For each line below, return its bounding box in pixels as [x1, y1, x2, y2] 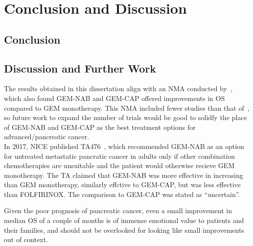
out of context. [4, 234, 48, 245]
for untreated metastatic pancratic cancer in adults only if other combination [4, 150, 235, 161]
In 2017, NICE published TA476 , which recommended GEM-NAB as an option [4, 141, 244, 151]
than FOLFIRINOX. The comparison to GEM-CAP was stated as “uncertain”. [4, 189, 240, 199]
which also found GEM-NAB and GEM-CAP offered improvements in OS [4, 93, 225, 103]
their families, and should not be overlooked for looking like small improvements [4, 224, 244, 235]
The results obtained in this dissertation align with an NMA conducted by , [4, 83, 232, 94]
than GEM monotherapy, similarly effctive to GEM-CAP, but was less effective [4, 179, 241, 190]
